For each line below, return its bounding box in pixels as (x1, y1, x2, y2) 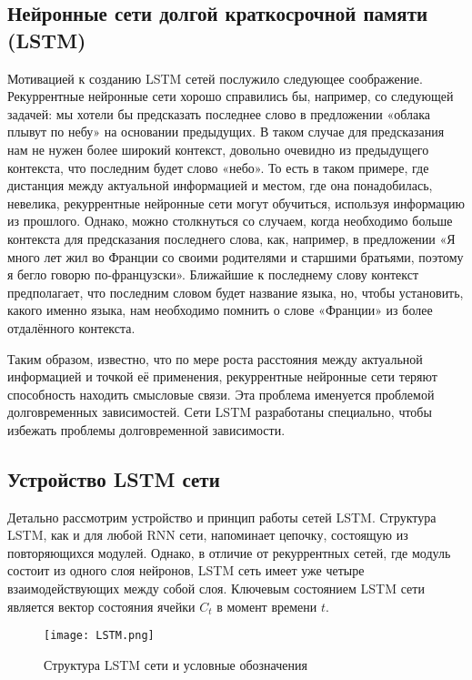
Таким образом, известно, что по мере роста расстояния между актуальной (7, 349, 423, 368)
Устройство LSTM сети (7, 464, 220, 492)
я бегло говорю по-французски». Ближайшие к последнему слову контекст (7, 265, 419, 284)
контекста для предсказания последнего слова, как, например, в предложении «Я (7, 228, 456, 248)
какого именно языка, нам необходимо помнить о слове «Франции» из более (7, 300, 433, 320)
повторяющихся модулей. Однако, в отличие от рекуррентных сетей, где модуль (7, 543, 451, 562)
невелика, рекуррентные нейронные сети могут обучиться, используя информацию (7, 193, 465, 212)
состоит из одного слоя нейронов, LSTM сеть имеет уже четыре (7, 561, 365, 580)
